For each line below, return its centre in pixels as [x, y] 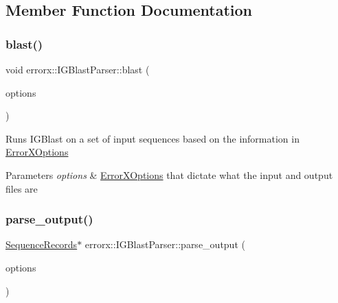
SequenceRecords [42, 244]
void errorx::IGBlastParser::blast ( [78, 69]
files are [22, 188]
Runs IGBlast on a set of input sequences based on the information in [153, 138]
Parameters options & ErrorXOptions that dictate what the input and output [169, 174]
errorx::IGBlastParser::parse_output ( [165, 244]
